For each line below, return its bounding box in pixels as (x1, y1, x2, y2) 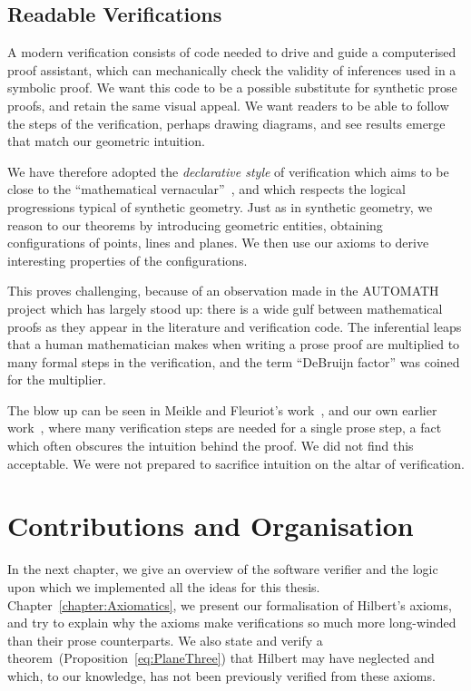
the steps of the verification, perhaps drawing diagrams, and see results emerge (7, 113, 446, 132)
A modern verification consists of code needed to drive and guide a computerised (7, 43, 456, 62)
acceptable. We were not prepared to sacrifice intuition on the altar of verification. (7, 453, 465, 472)
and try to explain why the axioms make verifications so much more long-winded (7, 613, 456, 632)
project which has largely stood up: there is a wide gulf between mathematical (7, 298, 443, 317)
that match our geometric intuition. (7, 131, 205, 151)
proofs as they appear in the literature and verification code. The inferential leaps (7, 316, 462, 336)
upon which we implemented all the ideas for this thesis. (7, 577, 320, 596)
